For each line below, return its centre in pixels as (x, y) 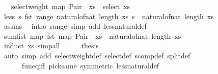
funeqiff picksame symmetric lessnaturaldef (90, 65)
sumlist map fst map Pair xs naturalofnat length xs (92, 35)
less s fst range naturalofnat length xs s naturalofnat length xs (109, 16)
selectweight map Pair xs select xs (71, 6)
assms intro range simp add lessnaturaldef (75, 26)
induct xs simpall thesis (51, 46)
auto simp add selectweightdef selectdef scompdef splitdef (97, 55)
